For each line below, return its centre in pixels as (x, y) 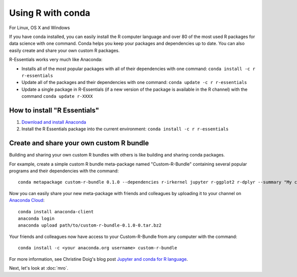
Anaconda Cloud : (27, 200)
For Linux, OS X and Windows (40, 28)
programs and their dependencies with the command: (64, 171)
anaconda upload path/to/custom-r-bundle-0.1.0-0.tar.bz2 (90, 225)
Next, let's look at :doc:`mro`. (39, 268)
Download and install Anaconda (54, 122)
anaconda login (36, 218)
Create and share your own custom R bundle (79, 143)
